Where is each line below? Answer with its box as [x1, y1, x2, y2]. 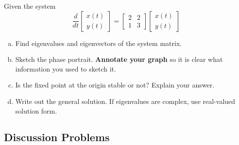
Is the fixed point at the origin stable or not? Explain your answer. [15, 80, 215, 90]
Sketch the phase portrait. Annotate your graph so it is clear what [15, 54, 223, 64]
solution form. [15, 105, 57, 116]
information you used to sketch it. [15, 63, 116, 73]
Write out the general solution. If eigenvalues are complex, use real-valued [15, 96, 236, 106]
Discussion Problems [4, 129, 110, 144]
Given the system [4, 1, 56, 11]
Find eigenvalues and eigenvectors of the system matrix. [15, 38, 182, 48]
